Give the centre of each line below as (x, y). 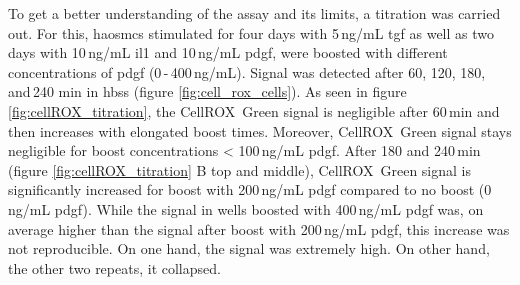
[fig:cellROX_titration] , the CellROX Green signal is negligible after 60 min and (254, 110)
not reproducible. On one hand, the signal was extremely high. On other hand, (249, 248)
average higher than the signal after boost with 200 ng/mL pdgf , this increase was (259, 228)
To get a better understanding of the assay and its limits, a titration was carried (254, 13)
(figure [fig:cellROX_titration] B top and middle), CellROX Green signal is (239, 169)
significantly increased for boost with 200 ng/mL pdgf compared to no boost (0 (250, 189)
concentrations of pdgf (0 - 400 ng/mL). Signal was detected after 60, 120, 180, (247, 71)
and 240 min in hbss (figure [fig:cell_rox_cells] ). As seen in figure (207, 91)
